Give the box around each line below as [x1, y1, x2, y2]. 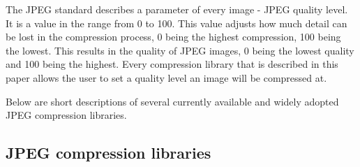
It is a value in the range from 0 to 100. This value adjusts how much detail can [6, 15, 347, 30]
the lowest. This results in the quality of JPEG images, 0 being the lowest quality [6, 43, 354, 57]
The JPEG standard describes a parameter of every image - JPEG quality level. [6, 2, 348, 16]
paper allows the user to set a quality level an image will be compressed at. [6, 70, 327, 85]
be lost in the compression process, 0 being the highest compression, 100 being [6, 29, 341, 44]
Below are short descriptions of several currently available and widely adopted [6, 94, 339, 108]
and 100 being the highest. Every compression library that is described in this [6, 57, 338, 71]
